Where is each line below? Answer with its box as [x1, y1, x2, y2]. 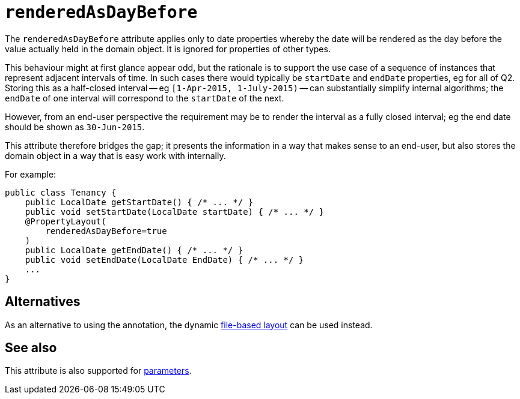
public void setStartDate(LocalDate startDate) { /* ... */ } [25, 206, 325, 217]
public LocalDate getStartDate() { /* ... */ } [25, 197, 254, 207]
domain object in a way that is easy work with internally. [5, 150, 226, 161]
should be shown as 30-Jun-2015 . [5, 121, 145, 132]
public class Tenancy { [5, 187, 117, 197]
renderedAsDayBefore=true [45, 226, 167, 236]
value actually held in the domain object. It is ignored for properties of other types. [5, 43, 331, 54]
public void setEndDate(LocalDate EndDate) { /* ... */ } [25, 254, 304, 265]
